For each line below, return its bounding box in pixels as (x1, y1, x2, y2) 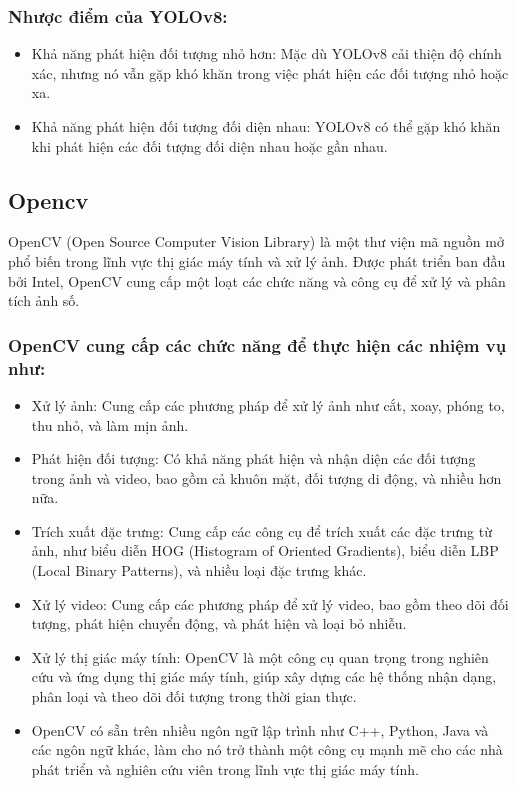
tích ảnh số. (8, 290, 80, 311)
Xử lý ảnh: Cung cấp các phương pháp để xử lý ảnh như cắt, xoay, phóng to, (31, 394, 505, 415)
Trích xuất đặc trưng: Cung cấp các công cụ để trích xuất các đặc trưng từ (31, 520, 493, 541)
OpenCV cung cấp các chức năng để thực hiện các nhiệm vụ (8, 332, 507, 357)
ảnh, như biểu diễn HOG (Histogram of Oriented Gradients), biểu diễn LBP (31, 540, 499, 561)
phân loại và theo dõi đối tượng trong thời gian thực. (31, 686, 357, 707)
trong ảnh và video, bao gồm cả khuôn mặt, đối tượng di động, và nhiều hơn (31, 467, 502, 488)
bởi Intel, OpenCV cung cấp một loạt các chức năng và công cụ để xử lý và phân (8, 270, 506, 291)
